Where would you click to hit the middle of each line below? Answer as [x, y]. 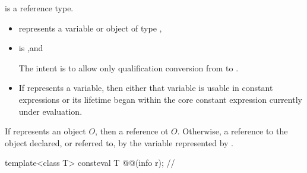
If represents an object [45, 131]
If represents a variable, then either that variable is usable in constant [146, 88]
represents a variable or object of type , [90, 28]
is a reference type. [39, 8]
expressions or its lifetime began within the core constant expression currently [160, 99]
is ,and [31, 48]
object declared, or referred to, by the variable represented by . [119, 142]
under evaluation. [50, 111]
